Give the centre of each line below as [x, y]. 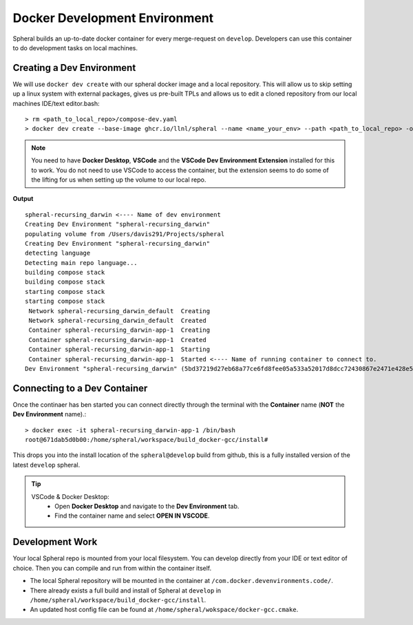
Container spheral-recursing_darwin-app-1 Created [117, 340]
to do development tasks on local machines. [75, 47]
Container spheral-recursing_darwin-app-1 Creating [119, 330]
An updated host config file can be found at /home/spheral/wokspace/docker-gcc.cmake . [164, 610]
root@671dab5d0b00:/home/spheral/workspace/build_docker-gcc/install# [147, 440]
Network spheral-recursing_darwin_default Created [117, 321]
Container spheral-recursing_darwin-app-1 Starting [119, 350]
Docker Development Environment [113, 18]
